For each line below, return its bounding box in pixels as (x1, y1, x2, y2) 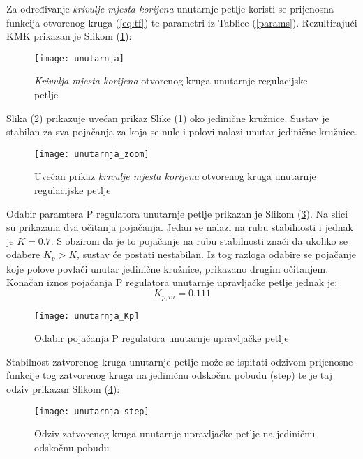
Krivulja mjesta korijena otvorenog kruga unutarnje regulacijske (34, 73, 308, 88)
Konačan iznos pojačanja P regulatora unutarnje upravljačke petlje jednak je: (6, 275, 338, 289)
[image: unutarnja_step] (34, 406, 149, 416)
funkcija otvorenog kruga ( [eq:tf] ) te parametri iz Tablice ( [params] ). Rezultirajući (6, 15, 357, 29)
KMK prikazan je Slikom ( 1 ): (6, 29, 132, 43)
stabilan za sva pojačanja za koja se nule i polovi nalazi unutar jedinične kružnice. (6, 124, 357, 139)
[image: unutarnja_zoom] (34, 149, 149, 159)
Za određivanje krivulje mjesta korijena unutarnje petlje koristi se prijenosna (6, 1, 334, 15)
